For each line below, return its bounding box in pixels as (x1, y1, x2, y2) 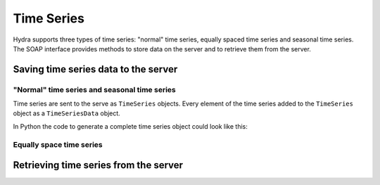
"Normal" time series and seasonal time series (13, 84, 176, 94)
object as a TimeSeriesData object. (13, 109, 121, 117)
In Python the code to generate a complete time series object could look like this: (13, 122, 248, 130)
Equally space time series (13, 139, 103, 149)
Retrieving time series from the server (13, 159, 183, 172)
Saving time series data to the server (13, 63, 178, 75)
